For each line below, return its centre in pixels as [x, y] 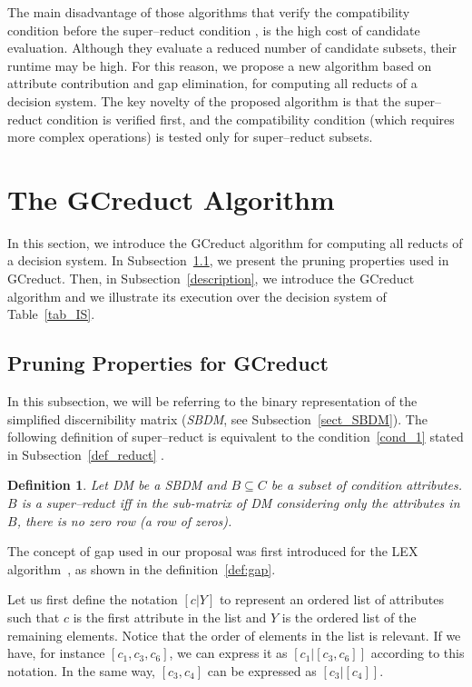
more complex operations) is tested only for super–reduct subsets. [190, 137]
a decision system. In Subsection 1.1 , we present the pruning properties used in [228, 260]
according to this [418, 653]
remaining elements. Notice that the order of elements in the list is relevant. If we [234, 635]
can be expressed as [262, 670]
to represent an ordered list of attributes [331, 599]
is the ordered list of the [349, 617]
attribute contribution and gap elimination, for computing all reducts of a [212, 83]
